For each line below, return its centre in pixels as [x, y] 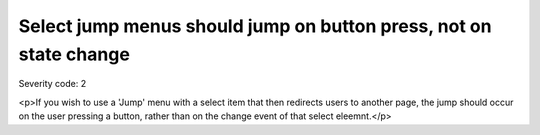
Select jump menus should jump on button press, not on [255, 26]
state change [74, 54]
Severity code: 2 [52, 84]
